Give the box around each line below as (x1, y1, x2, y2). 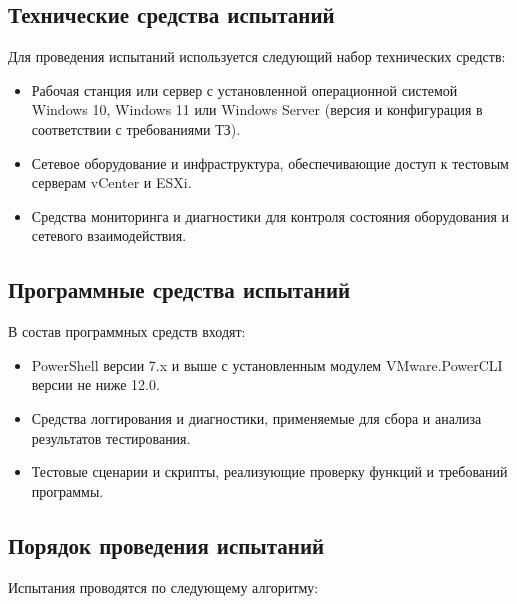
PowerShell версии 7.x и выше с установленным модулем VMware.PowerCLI (31, 354, 503, 375)
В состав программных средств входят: (8, 321, 246, 342)
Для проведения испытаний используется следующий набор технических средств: (8, 46, 506, 67)
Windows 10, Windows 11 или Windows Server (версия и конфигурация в (31, 99, 483, 120)
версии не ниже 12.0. (31, 374, 160, 395)
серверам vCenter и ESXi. (31, 172, 192, 193)
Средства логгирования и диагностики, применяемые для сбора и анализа (31, 407, 482, 428)
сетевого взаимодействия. (31, 225, 187, 246)
